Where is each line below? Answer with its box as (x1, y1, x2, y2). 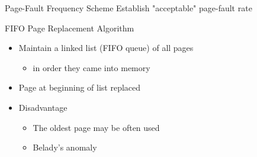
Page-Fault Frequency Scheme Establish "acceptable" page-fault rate (5, 2, 252, 14)
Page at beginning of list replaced (18, 81, 141, 94)
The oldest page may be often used (33, 121, 160, 133)
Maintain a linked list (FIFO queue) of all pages (18, 41, 194, 54)
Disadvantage (18, 101, 68, 113)
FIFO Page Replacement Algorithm (5, 21, 134, 34)
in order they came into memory (33, 61, 150, 73)
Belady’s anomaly (33, 141, 97, 153)
